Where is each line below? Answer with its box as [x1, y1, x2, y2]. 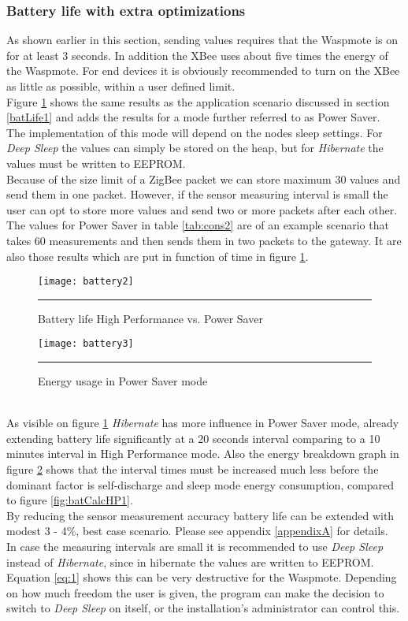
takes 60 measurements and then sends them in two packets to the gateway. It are [6, 232, 402, 248]
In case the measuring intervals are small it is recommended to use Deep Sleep [6, 537, 384, 554]
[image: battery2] [38, 276, 134, 288]
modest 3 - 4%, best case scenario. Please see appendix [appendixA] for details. [6, 522, 388, 539]
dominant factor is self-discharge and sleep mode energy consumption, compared [6, 476, 395, 493]
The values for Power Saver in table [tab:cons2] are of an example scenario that [6, 217, 389, 233]
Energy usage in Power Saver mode [38, 373, 208, 389]
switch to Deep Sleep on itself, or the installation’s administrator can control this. [6, 600, 400, 616]
